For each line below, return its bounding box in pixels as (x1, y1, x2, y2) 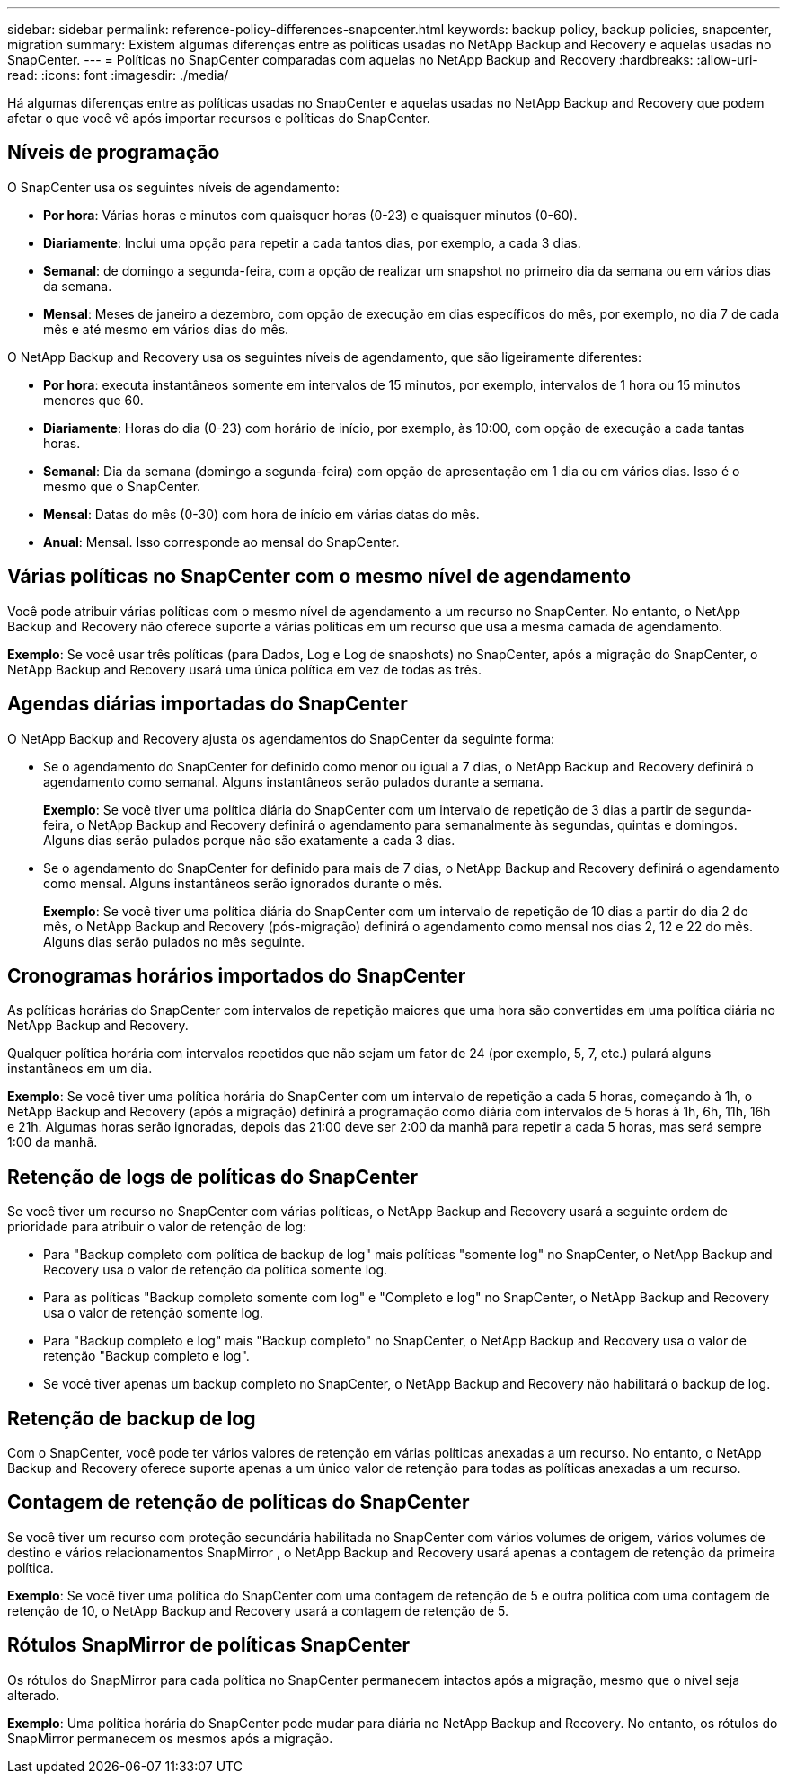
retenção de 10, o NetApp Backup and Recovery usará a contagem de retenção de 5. (7, 1602, 509, 1618)
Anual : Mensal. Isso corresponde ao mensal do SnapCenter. (43, 533, 400, 550)
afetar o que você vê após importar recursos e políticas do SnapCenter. (7, 110, 430, 126)
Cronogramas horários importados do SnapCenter (7, 964, 466, 987)
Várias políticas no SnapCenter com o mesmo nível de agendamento (7, 565, 632, 588)
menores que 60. (43, 392, 144, 408)
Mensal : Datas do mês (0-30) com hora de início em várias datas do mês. (43, 506, 480, 522)
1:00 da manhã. (7, 1134, 98, 1151)
